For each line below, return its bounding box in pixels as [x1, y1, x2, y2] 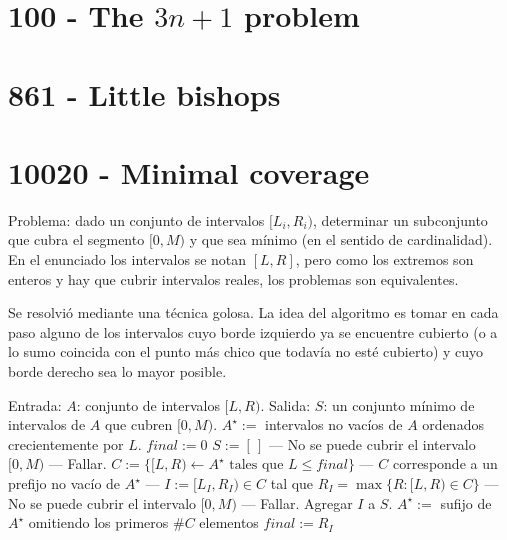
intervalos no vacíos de [265, 414, 403, 435]
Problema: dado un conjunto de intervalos [8, 209, 265, 230]
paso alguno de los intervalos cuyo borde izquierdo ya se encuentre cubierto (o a [8, 321, 498, 342]
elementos [199, 512, 259, 533]
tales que [229, 458, 284, 473]
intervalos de [8, 414, 86, 435]
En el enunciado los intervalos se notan [8, 249, 247, 270]
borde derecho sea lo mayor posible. [8, 361, 227, 382]
